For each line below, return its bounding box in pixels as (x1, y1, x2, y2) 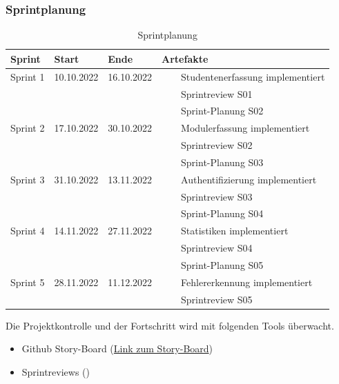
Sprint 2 (10, 121, 45, 135)
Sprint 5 (10, 274, 45, 289)
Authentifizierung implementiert (181, 172, 317, 186)
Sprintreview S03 (181, 189, 253, 203)
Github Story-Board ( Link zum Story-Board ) (21, 341, 213, 356)
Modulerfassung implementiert (181, 121, 310, 135)
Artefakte (162, 51, 209, 65)
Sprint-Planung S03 (181, 154, 264, 169)
